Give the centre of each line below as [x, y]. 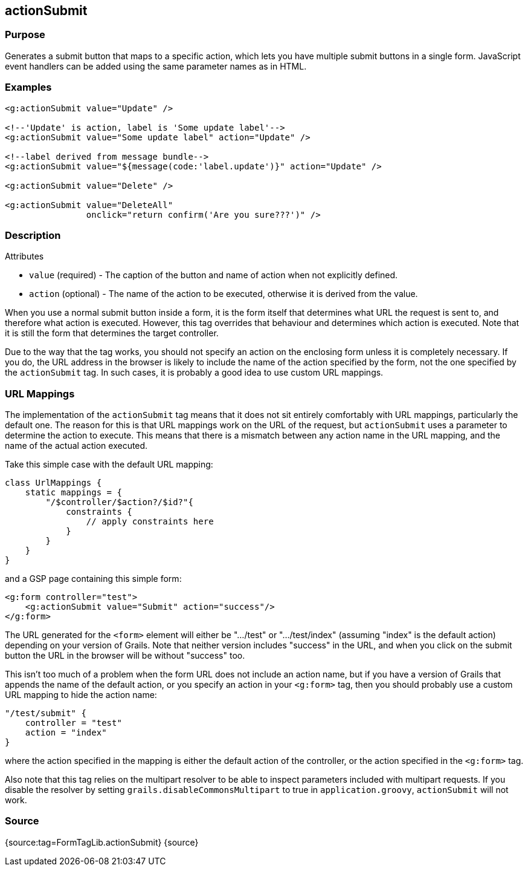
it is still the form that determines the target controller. [112, 333]
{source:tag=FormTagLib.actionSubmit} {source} [102, 842]
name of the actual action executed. [76, 446]
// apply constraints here [150, 522]
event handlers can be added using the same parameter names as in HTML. [156, 66]
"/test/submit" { [46, 713]
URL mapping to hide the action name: [81, 695]
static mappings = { [73, 493]
